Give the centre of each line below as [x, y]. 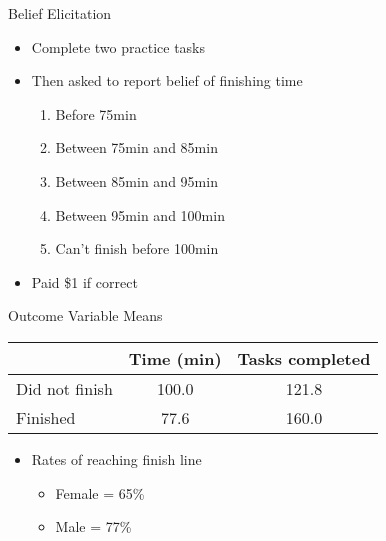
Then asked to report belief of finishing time [167, 80]
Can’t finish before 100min [137, 248]
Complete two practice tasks [118, 46]
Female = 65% [100, 492]
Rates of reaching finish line [116, 458]
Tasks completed [304, 358]
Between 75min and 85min [136, 147]
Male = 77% [93, 526]
